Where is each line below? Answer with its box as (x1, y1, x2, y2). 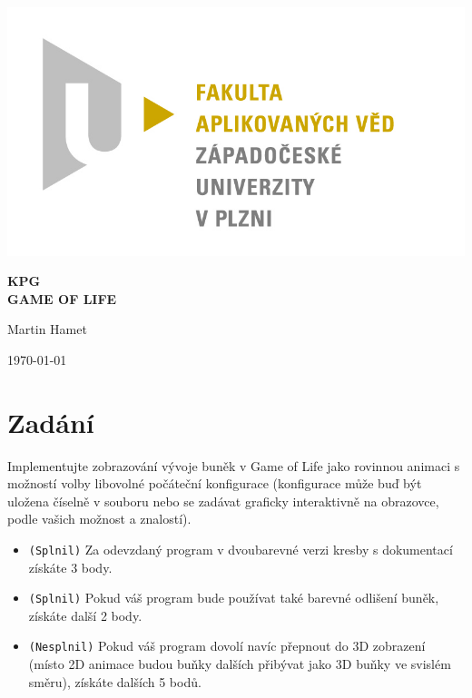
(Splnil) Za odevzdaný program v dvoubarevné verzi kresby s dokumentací (28, 539, 453, 558)
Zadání (7, 403, 94, 440)
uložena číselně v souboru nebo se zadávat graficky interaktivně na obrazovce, (7, 491, 439, 510)
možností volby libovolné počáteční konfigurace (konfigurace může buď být (7, 474, 422, 493)
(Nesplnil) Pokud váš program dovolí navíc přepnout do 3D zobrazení (28, 636, 426, 655)
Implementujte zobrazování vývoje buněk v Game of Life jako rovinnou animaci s (7, 456, 460, 475)
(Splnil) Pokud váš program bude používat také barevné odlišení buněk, (28, 588, 439, 607)
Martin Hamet (7, 320, 87, 339)
